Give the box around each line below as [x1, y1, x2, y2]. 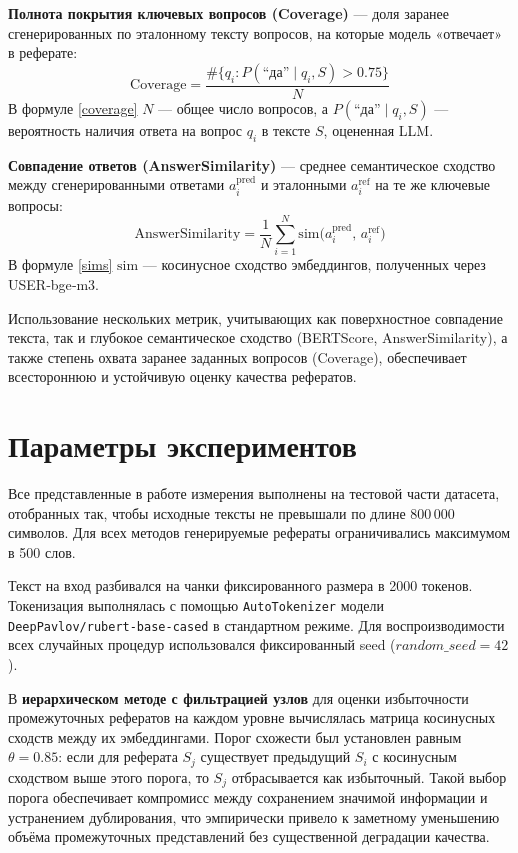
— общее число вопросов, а [158, 97, 329, 118]
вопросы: [8, 194, 63, 215]
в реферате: [8, 42, 78, 63]
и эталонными [260, 174, 347, 195]
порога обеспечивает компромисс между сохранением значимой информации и [8, 787, 488, 808]
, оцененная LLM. [323, 119, 434, 140]
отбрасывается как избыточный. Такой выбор [231, 766, 507, 787]
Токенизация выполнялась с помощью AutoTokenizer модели [8, 595, 384, 615]
